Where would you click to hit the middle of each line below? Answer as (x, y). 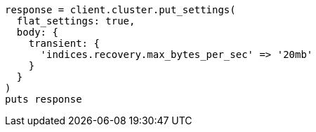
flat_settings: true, (76, 21)
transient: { (64, 43)
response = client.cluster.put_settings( (120, 10)
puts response (44, 99)
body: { (37, 32)
